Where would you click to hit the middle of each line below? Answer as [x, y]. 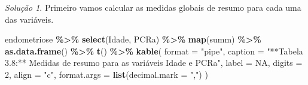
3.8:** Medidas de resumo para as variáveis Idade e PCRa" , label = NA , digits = [154, 63]
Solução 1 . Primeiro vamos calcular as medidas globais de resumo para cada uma [153, 7]
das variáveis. [29, 19]
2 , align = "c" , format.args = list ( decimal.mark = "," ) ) [106, 74]
